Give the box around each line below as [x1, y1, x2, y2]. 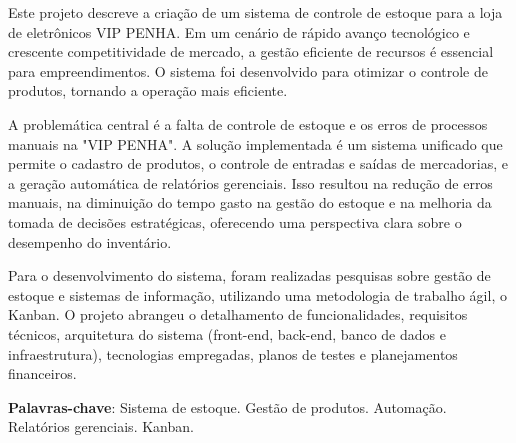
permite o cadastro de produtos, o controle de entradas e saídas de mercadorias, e [8, 153, 509, 174]
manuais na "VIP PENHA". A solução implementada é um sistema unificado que [8, 133, 503, 154]
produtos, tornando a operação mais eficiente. [8, 80, 288, 101]
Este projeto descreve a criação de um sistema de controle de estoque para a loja [8, 2, 503, 22]
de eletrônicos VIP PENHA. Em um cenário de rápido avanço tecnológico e [8, 21, 470, 42]
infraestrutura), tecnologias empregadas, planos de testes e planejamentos [8, 343, 458, 364]
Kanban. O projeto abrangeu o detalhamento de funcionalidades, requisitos [8, 304, 468, 325]
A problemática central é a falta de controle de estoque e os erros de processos [8, 113, 488, 134]
